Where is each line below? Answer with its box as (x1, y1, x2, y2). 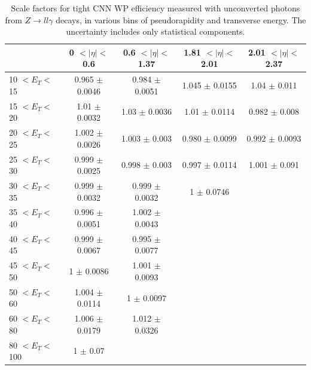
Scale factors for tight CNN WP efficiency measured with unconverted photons (11, 2, 300, 14)
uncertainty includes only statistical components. (66, 25, 245, 38)
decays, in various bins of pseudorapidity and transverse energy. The (56, 13, 306, 26)
